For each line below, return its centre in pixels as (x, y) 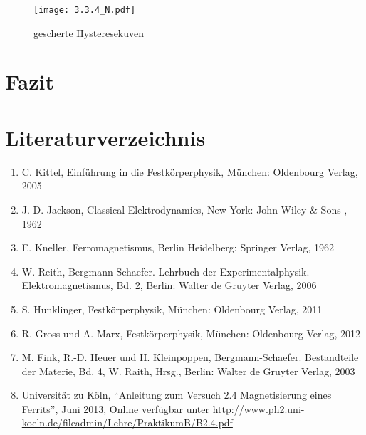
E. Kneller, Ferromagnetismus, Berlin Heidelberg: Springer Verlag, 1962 (178, 247)
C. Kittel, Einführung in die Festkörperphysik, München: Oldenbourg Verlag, (190, 171)
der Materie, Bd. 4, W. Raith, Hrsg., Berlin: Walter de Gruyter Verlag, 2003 (188, 371)
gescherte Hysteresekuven (89, 32)
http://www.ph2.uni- (258, 408)
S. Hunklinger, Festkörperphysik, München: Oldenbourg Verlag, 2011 (172, 309)
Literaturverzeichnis (105, 137)
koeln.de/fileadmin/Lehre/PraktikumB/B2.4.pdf (127, 423)
